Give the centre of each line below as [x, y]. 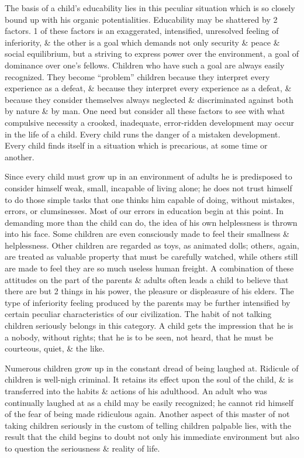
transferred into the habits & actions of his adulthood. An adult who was [136, 391]
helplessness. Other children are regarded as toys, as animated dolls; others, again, [152, 245]
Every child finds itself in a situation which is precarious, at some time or [136, 145]
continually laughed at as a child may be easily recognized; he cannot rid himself [149, 402]
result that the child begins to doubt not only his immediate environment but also [152, 437]
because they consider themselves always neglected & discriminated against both [149, 99]
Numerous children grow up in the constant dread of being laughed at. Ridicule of [152, 368]
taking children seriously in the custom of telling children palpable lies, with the [148, 425]
